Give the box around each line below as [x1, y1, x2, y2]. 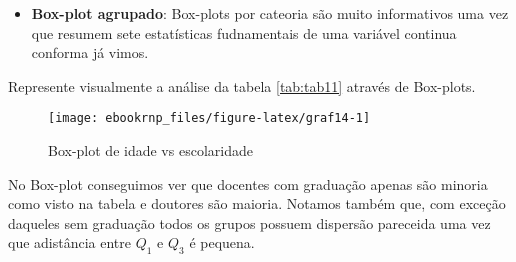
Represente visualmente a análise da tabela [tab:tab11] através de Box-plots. [8, 75, 476, 96]
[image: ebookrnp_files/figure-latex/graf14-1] [48, 111, 371, 126]
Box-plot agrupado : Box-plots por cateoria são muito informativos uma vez [31, 3, 509, 23]
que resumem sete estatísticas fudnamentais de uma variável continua [31, 22, 457, 43]
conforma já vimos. [31, 42, 149, 63]
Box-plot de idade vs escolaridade [48, 140, 253, 161]
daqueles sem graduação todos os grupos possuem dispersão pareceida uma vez [8, 212, 491, 233]
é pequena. [189, 232, 255, 253]
